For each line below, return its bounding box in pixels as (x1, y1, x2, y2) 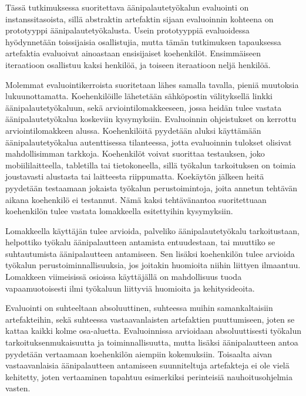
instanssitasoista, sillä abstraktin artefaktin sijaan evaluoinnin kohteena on (5, 12, 274, 25)
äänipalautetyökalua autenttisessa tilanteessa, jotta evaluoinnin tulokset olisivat (5, 136, 292, 148)
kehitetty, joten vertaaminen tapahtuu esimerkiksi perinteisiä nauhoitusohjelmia (5, 370, 292, 383)
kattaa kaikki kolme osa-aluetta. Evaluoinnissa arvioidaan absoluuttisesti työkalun (5, 324, 301, 337)
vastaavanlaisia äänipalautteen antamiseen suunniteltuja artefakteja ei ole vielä (5, 359, 290, 371)
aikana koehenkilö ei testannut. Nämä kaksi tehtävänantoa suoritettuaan (5, 193, 267, 205)
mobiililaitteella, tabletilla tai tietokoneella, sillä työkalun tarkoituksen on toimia (5, 158, 296, 171)
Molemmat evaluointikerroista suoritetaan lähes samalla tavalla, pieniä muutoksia (5, 78, 299, 90)
